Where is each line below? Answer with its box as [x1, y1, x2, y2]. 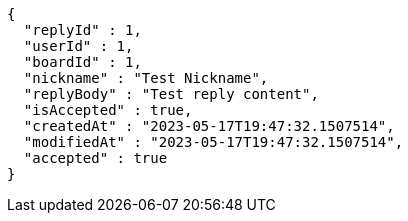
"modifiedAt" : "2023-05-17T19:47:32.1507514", [23, 134, 404, 150]
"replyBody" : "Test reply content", [23, 86, 319, 102]
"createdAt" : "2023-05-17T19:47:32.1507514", [23, 118, 395, 134]
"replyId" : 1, [23, 22, 142, 38]
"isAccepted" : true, [23, 102, 193, 118]
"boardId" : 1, [23, 54, 142, 70]
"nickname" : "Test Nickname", [23, 70, 269, 86]
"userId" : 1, [23, 38, 134, 54]
